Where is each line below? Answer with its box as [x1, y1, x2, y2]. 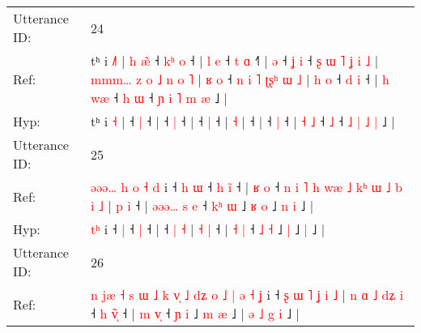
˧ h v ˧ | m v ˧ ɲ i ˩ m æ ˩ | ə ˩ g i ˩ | [91, 304, 300, 322]
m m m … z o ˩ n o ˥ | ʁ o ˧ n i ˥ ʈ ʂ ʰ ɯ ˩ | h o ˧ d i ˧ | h [91, 70, 389, 88]
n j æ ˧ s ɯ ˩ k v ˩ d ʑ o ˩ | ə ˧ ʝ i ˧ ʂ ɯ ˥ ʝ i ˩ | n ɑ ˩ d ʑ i [91, 285, 404, 304]
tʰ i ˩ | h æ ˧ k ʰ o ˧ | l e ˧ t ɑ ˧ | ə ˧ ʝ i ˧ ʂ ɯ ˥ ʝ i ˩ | [91, 51, 379, 70]
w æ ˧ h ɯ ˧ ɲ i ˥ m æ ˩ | [91, 88, 228, 107]
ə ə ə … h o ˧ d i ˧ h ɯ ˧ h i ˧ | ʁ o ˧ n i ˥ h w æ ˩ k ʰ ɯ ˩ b [91, 177, 402, 196]
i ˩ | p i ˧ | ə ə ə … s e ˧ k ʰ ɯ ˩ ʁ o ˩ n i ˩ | [91, 196, 314, 215]
